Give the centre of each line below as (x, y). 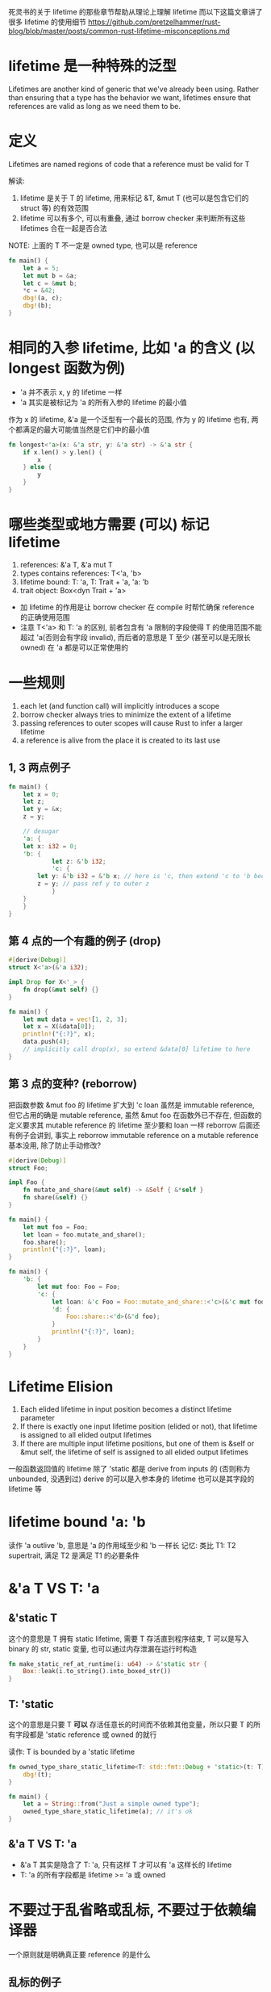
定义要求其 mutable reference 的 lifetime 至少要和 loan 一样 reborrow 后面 (131, 1125)
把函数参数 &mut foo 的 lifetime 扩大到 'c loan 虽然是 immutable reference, (132, 1105)
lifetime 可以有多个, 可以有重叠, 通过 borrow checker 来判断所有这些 (133, 218)
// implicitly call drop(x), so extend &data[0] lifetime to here (137, 1049)
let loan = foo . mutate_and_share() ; (85, 1235)
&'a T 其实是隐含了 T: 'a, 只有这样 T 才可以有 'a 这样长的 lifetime (126, 1864)
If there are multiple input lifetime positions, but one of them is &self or (137, 1443)
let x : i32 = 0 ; (50, 846)
